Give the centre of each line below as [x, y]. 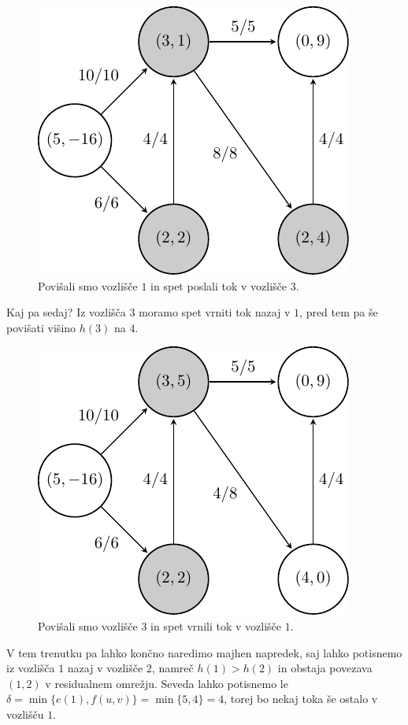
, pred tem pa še [339, 312]
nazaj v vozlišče [105, 668]
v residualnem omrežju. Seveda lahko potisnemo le [167, 683]
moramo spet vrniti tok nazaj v [215, 312]
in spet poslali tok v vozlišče [219, 285]
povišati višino [41, 327]
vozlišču [25, 714]
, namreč [172, 668]
